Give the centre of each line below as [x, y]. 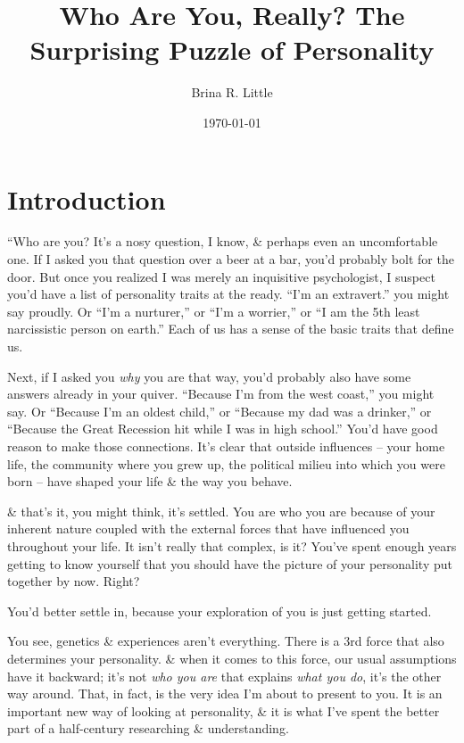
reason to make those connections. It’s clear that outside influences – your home [226, 446]
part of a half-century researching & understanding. [148, 728]
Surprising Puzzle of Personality [232, 50]
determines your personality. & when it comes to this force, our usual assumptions [232, 658]
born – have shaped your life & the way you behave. [150, 481]
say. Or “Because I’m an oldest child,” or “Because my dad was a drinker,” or [220, 411]
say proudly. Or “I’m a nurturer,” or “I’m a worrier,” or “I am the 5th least [214, 311]
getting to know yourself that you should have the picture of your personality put [230, 563]
